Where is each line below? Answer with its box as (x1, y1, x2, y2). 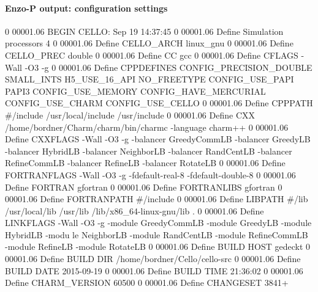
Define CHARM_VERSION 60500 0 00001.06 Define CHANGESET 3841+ (5, 276, 289, 289)
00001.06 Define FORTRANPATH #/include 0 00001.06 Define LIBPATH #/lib (5, 192, 308, 205)
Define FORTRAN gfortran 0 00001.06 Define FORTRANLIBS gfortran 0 (5, 180, 282, 193)
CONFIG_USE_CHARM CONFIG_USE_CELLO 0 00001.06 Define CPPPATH (5, 97, 313, 109)
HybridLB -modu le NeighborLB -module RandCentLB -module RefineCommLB (5, 228, 308, 241)
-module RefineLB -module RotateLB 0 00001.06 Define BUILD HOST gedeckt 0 (5, 240, 311, 253)
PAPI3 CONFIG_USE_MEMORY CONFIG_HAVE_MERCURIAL (5, 84, 266, 97)
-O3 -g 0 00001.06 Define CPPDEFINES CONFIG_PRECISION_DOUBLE (25, 60, 312, 73)
